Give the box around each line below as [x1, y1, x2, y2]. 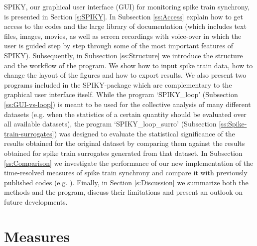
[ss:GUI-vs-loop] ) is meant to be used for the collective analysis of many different [4, 99, 251, 109]
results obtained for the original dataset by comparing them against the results [4, 138, 245, 148]
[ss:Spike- [219, 119, 247, 129]
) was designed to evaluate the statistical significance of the [54, 128, 235, 138]
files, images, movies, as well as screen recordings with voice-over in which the [4, 30, 242, 41]
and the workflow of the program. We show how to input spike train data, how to [4, 60, 253, 70]
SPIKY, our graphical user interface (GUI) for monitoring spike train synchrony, [4, 1, 250, 11]
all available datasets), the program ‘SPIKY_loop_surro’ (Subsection [4, 119, 217, 129]
